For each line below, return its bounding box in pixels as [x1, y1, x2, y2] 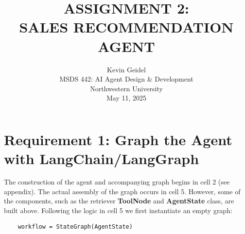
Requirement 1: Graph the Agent [4, 129, 232, 149]
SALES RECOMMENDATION [19, 17, 234, 37]
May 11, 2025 [106, 93, 147, 103]
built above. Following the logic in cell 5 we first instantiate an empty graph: [4, 205, 232, 215]
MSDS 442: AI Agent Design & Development [59, 74, 193, 84]
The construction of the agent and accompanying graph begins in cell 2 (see [4, 177, 230, 186]
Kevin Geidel [107, 64, 146, 74]
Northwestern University [90, 83, 163, 93]
